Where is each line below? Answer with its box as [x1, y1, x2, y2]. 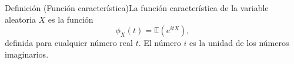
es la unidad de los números [189, 37, 289, 49]
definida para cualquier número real [5, 37, 133, 49]
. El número [138, 37, 181, 49]
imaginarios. [5, 48, 49, 60]
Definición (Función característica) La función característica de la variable [5, 2, 269, 13]
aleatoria [5, 13, 36, 25]
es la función [48, 13, 93, 25]
